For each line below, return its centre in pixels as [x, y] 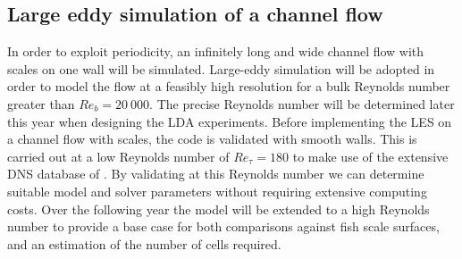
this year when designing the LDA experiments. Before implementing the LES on [230, 121]
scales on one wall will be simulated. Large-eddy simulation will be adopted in [221, 68]
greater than [41, 103]
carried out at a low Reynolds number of [118, 156]
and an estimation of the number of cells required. [144, 243]
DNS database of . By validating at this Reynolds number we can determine [216, 174]
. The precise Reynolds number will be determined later [302, 103]
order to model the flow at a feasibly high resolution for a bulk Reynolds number [229, 86]
